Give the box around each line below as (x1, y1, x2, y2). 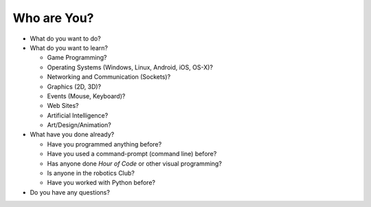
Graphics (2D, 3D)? (47, 83, 102, 91)
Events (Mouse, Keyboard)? (47, 91, 126, 100)
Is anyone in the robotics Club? (47, 169, 135, 177)
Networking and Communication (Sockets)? (47, 73, 171, 81)
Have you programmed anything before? (47, 140, 162, 148)
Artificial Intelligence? (47, 111, 109, 120)
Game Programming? (47, 54, 107, 62)
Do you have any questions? (30, 188, 110, 196)
